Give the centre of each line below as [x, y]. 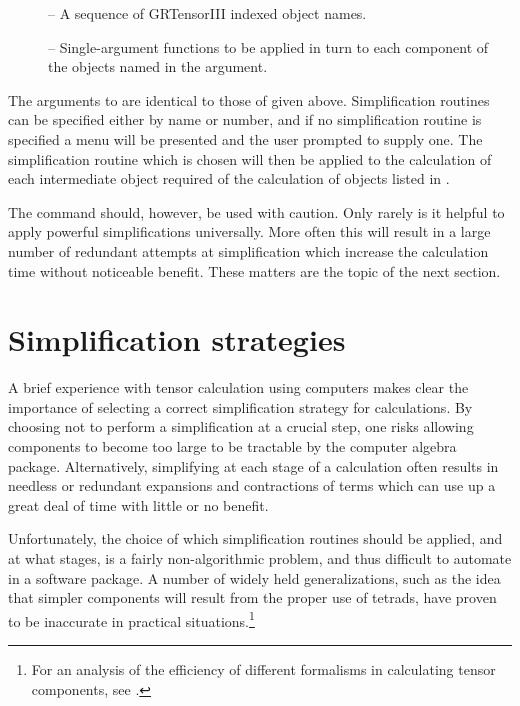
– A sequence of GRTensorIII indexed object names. [207, 13]
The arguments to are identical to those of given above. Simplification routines [249, 99]
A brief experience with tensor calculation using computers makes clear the [238, 387]
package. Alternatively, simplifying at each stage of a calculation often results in [253, 465]
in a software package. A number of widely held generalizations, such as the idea [254, 577]
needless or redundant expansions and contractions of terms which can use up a [252, 485]
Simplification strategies [177, 339]
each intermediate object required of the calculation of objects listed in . [229, 178]
